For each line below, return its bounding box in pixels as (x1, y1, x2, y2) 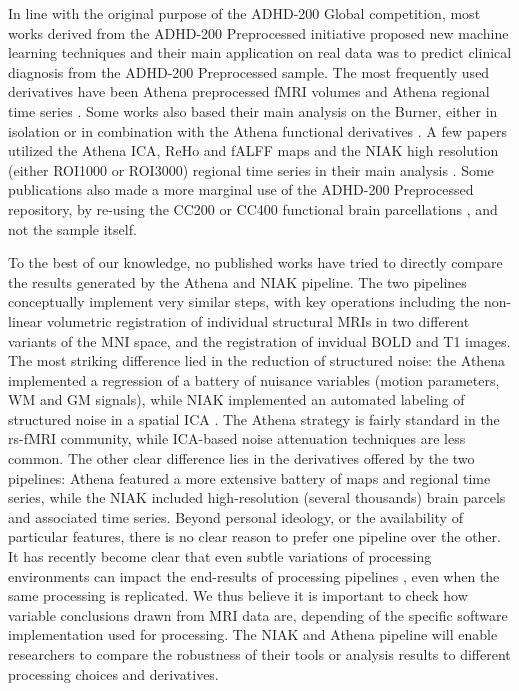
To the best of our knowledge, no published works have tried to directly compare (8, 252, 503, 273)
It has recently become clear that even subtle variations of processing (8, 546, 432, 567)
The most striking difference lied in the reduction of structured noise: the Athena (8, 350, 506, 371)
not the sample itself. (8, 218, 137, 239)
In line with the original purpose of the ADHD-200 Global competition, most (8, 3, 481, 23)
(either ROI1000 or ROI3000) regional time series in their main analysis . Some (8, 159, 494, 180)
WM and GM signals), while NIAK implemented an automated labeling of (8, 389, 465, 410)
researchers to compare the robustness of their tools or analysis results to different (8, 644, 511, 664)
